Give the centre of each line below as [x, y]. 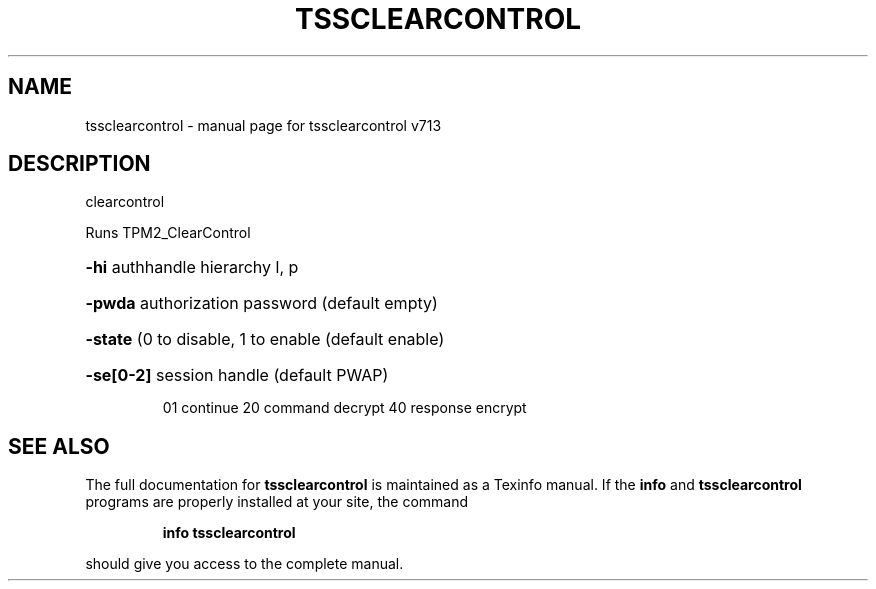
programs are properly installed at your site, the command [277, 502]
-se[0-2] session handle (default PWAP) [237, 375]
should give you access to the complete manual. [244, 564]
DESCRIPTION [79, 164]
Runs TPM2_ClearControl [168, 233]
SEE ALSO [59, 446]
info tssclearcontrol [229, 533]
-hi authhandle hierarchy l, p [192, 267]
